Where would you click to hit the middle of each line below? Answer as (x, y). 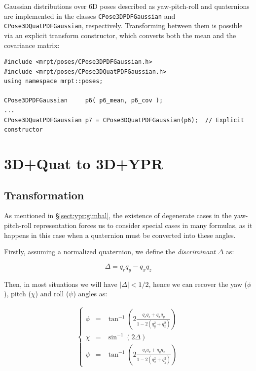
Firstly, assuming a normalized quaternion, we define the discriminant (110, 252)
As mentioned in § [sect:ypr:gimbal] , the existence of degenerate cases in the (118, 215)
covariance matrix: (32, 45)
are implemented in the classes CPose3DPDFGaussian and (90, 16)
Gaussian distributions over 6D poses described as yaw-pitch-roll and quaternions (127, 6)
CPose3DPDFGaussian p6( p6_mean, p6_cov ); (84, 101)
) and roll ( (52, 294)
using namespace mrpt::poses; (54, 81)
